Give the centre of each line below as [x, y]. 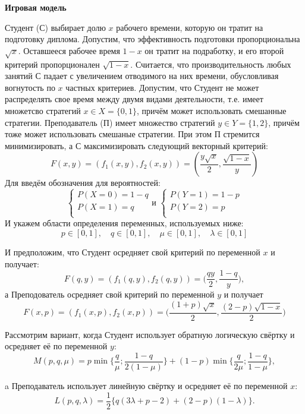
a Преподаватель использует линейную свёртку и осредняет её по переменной [146, 385]
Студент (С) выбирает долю [55, 27]
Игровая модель [36, 7]
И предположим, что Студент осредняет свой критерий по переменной [133, 252]
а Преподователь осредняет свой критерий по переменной [110, 294]
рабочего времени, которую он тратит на [190, 27]
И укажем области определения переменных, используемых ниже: [124, 223]
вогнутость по [30, 87]
